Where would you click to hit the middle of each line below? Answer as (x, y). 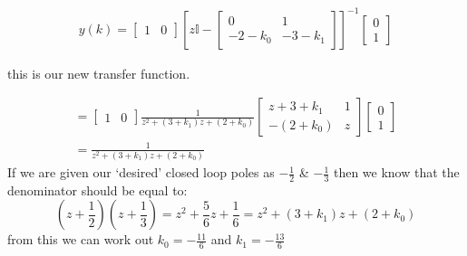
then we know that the (396, 172)
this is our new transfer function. (99, 73)
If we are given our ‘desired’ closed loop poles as (141, 172)
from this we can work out (81, 239)
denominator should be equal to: (97, 190)
